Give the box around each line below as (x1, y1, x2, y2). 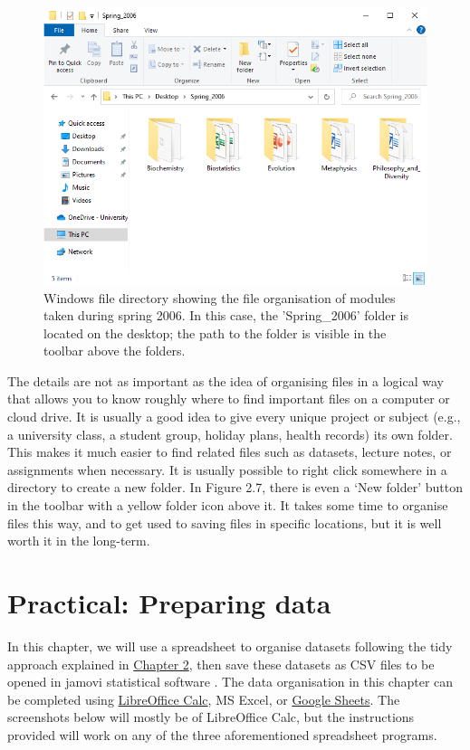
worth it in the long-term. (7, 531, 150, 550)
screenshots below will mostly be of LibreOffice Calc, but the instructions (7, 707, 415, 726)
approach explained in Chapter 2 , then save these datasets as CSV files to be (7, 654, 435, 673)
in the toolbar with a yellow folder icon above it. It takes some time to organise (7, 496, 448, 515)
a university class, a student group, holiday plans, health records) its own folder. (7, 424, 453, 443)
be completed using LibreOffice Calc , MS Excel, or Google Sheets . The (7, 689, 400, 708)
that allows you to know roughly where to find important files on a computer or (7, 389, 450, 408)
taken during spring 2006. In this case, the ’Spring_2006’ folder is (43, 306, 409, 325)
